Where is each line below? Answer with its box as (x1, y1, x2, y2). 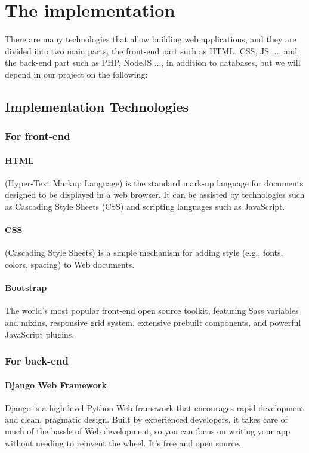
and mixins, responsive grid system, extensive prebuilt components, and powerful (5, 316, 301, 328)
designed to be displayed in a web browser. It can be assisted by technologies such (5, 188, 305, 201)
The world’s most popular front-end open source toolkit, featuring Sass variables (5, 304, 299, 317)
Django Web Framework (5, 378, 107, 391)
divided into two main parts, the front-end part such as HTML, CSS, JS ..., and (5, 44, 298, 57)
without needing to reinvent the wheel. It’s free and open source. (5, 436, 241, 449)
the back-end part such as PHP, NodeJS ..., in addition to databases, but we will (5, 56, 301, 69)
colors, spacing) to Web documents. (5, 258, 135, 270)
